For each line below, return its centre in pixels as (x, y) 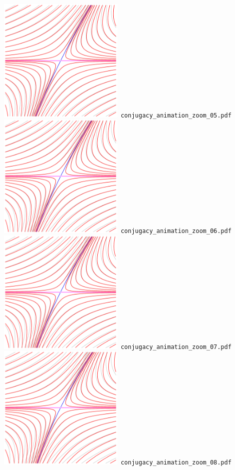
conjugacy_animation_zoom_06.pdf (176, 231)
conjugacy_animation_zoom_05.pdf (176, 115)
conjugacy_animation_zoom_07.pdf (176, 347)
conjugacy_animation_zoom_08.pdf (176, 463)
